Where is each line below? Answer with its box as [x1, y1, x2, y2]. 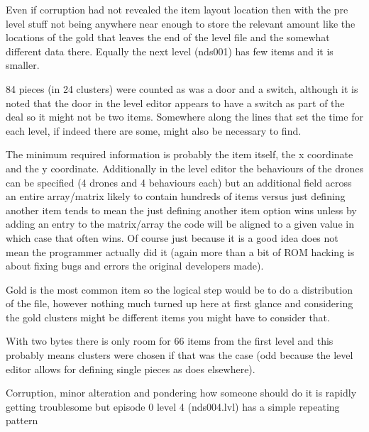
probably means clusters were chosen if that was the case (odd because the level [6, 348, 353, 362]
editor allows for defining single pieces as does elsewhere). [6, 361, 255, 376]
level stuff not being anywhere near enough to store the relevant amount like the [6, 16, 356, 31]
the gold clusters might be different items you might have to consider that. [6, 309, 330, 324]
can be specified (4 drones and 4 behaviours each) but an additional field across [6, 175, 352, 189]
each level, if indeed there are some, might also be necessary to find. [6, 123, 302, 138]
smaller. [6, 57, 40, 72]
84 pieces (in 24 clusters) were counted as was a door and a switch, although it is [6, 81, 358, 96]
